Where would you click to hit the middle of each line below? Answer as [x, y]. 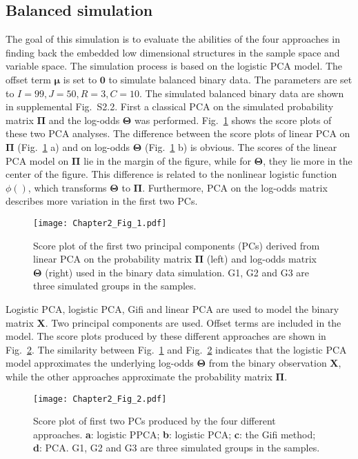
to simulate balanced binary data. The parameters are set [230, 79]
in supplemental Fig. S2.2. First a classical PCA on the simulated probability [170, 106]
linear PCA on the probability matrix [112, 259]
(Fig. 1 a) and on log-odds [74, 146]
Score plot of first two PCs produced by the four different [155, 421]
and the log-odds [84, 120]
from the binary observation [268, 363]
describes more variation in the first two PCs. [102, 201]
